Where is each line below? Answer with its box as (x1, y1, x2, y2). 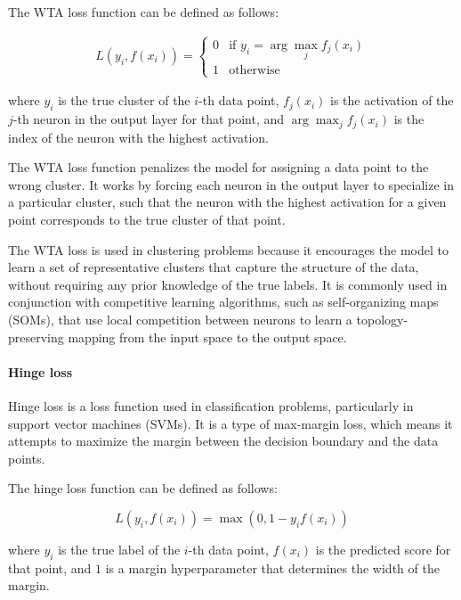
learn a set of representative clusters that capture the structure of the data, (8, 258, 419, 276)
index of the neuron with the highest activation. (8, 127, 269, 146)
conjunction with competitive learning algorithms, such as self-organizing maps (8, 292, 439, 311)
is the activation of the (330, 91, 454, 110)
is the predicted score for (315, 539, 451, 558)
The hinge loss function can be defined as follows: (8, 479, 278, 497)
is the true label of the (58, 539, 181, 558)
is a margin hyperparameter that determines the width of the (105, 558, 440, 577)
